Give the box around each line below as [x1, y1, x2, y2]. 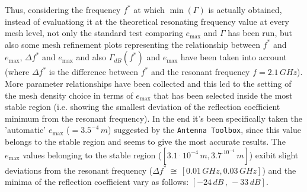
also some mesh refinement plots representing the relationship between [5, 38, 261, 50]
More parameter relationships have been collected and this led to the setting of [5, 77, 292, 89]
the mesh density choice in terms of [5, 89, 133, 101]
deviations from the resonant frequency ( [5, 164, 153, 176]
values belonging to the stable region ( [23, 148, 162, 161]
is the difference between [49, 66, 139, 78]
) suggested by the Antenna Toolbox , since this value [108, 123, 301, 136]
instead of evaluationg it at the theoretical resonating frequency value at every [5, 15, 289, 27]
